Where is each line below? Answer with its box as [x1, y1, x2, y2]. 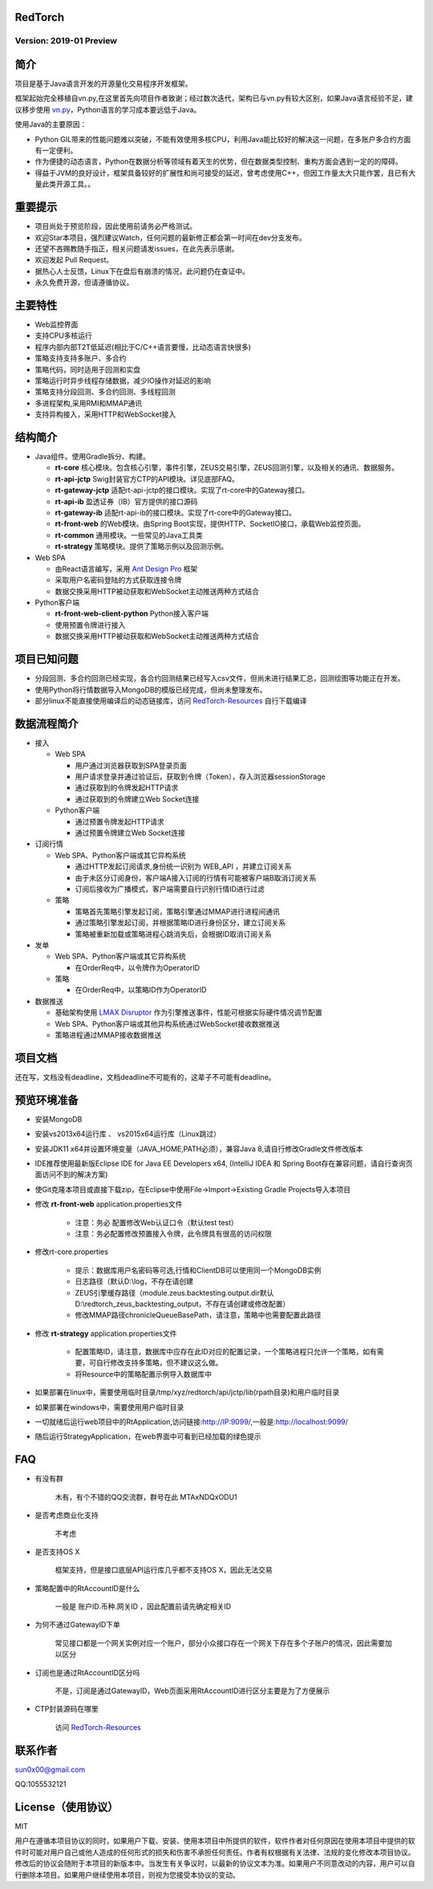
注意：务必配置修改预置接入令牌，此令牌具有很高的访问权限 [75, 1228, 272, 1238]
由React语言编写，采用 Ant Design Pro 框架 [55, 564, 198, 573]
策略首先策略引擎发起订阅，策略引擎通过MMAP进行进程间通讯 [75, 906, 280, 916]
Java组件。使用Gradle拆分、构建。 [34, 452, 151, 462]
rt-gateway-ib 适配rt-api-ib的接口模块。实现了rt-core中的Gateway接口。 [55, 507, 297, 517]
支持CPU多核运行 [34, 331, 92, 340]
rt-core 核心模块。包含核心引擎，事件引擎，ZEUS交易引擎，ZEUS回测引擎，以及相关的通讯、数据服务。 [55, 462, 399, 473]
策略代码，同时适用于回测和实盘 [34, 364, 140, 374]
